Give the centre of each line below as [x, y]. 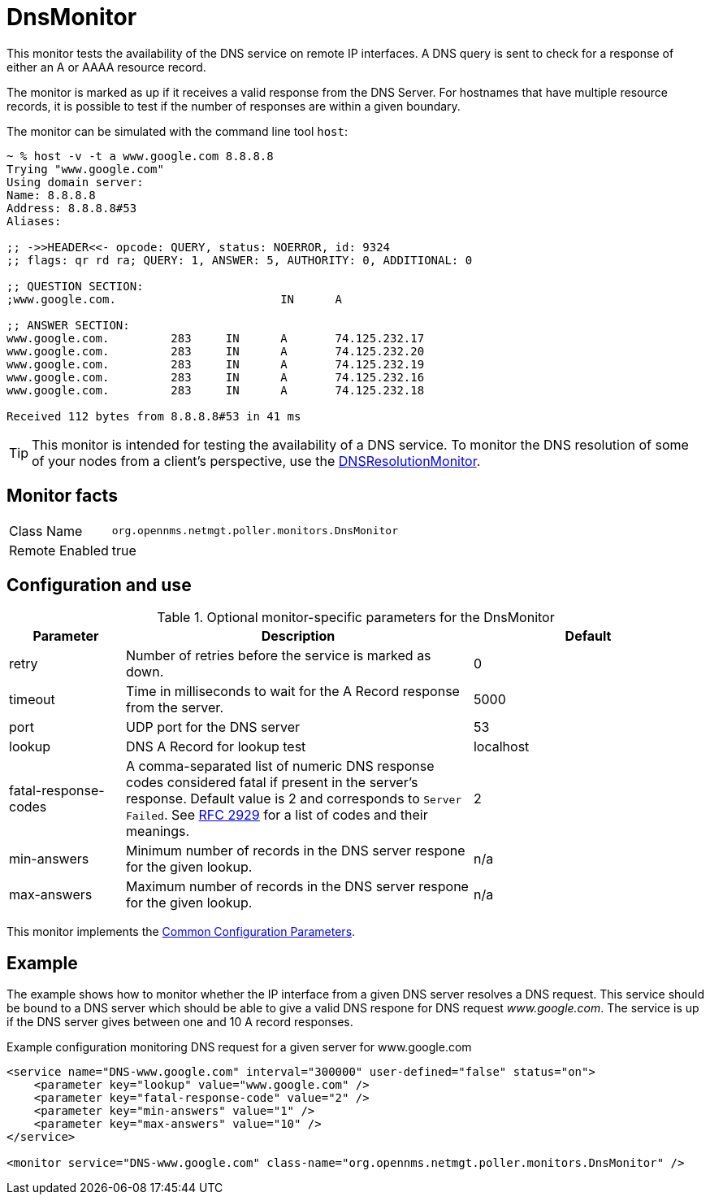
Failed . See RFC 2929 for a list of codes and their [277, 815]
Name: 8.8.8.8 [51, 195]
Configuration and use [99, 585]
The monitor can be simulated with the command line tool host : [177, 131]
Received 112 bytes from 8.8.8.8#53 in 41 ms [154, 416]
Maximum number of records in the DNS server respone [297, 887]
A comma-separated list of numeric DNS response [280, 766]
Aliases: [34, 221]
